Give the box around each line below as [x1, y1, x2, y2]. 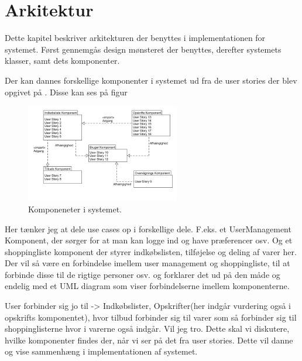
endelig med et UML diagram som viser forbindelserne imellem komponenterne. [5, 280, 290, 292]
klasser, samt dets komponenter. [5, 54, 120, 67]
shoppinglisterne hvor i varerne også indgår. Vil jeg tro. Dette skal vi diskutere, [5, 322, 290, 335]
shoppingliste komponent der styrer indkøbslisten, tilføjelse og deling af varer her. [5, 245, 297, 257]
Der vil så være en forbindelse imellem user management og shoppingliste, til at [5, 257, 290, 269]
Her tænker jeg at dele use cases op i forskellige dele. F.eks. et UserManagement [5, 222, 291, 235]
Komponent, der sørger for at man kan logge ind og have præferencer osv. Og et [5, 234, 293, 246]
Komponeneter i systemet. [28, 202, 122, 215]
